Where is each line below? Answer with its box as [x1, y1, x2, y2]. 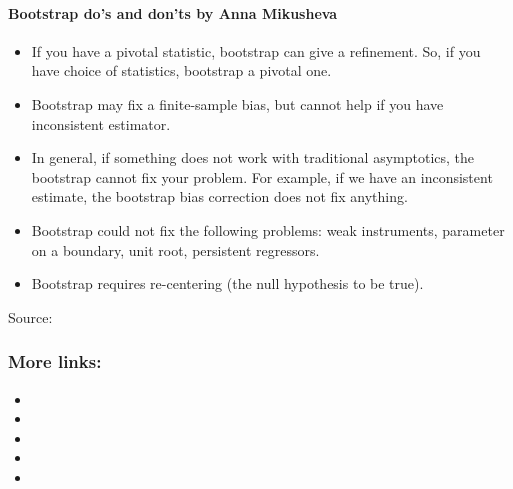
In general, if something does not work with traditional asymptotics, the [31, 147, 475, 168]
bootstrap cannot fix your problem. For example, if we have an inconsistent [31, 166, 493, 187]
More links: [8, 349, 102, 374]
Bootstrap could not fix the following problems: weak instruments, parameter [31, 219, 505, 240]
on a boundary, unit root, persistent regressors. [31, 239, 320, 260]
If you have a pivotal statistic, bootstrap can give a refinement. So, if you [31, 40, 481, 61]
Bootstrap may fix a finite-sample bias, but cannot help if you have [31, 93, 444, 114]
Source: [8, 306, 53, 327]
